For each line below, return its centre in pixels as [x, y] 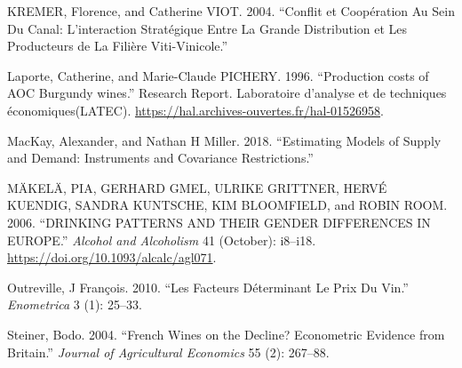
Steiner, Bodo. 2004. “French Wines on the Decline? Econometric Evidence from [226, 334]
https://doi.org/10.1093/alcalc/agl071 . [112, 257]
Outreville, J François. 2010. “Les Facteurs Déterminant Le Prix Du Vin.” [208, 287]
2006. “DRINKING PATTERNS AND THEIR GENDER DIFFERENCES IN [219, 222]
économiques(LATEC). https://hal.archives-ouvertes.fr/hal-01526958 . [195, 110]
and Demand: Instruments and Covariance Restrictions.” [160, 158]
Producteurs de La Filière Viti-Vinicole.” [118, 46]
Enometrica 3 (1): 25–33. [75, 304]
